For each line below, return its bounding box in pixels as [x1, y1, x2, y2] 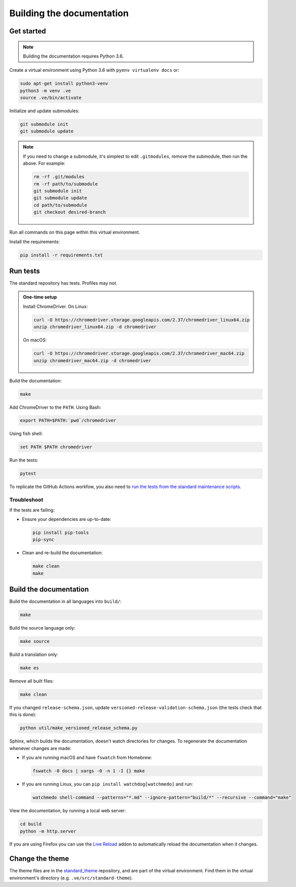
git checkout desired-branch [33, 209, 106, 215]
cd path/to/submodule [33, 202, 88, 208]
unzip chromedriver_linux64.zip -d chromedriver [33, 324, 157, 330]
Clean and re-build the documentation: [22, 550, 103, 556]
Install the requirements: [9, 238, 60, 245]
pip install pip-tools [32, 529, 89, 536]
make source [20, 639, 50, 644]
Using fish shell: [9, 430, 43, 437]
